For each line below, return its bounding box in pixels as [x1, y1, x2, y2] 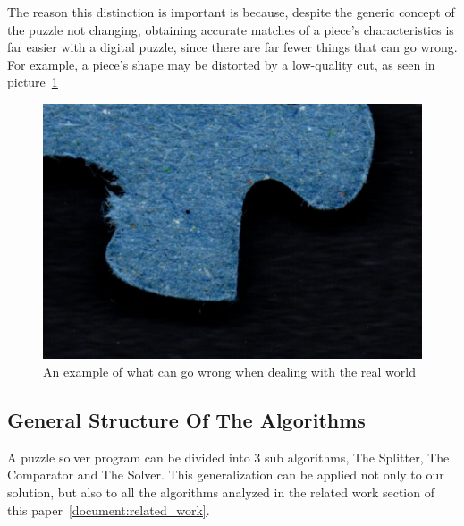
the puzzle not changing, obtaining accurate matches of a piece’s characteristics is [7, 20, 454, 38]
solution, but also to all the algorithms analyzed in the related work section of [7, 482, 434, 501]
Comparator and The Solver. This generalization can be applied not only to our [7, 465, 444, 484]
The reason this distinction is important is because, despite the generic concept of [7, 3, 455, 21]
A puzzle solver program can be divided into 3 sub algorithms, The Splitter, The [7, 447, 450, 466]
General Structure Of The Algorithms [7, 405, 366, 433]
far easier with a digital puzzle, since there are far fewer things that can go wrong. [7, 38, 458, 56]
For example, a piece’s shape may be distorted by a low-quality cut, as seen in [7, 55, 435, 73]
